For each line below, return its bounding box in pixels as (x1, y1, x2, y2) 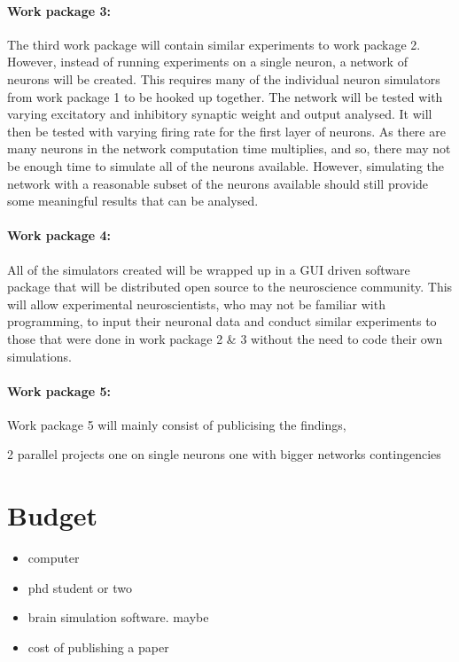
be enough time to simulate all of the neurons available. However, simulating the (7, 156, 445, 175)
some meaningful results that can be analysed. (7, 191, 259, 210)
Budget (7, 497, 98, 533)
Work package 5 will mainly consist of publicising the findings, (7, 415, 346, 433)
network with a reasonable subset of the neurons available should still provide (7, 174, 429, 192)
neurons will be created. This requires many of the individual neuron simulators (7, 69, 440, 88)
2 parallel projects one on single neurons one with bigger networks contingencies (7, 445, 441, 463)
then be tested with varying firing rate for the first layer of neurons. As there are (7, 121, 446, 140)
